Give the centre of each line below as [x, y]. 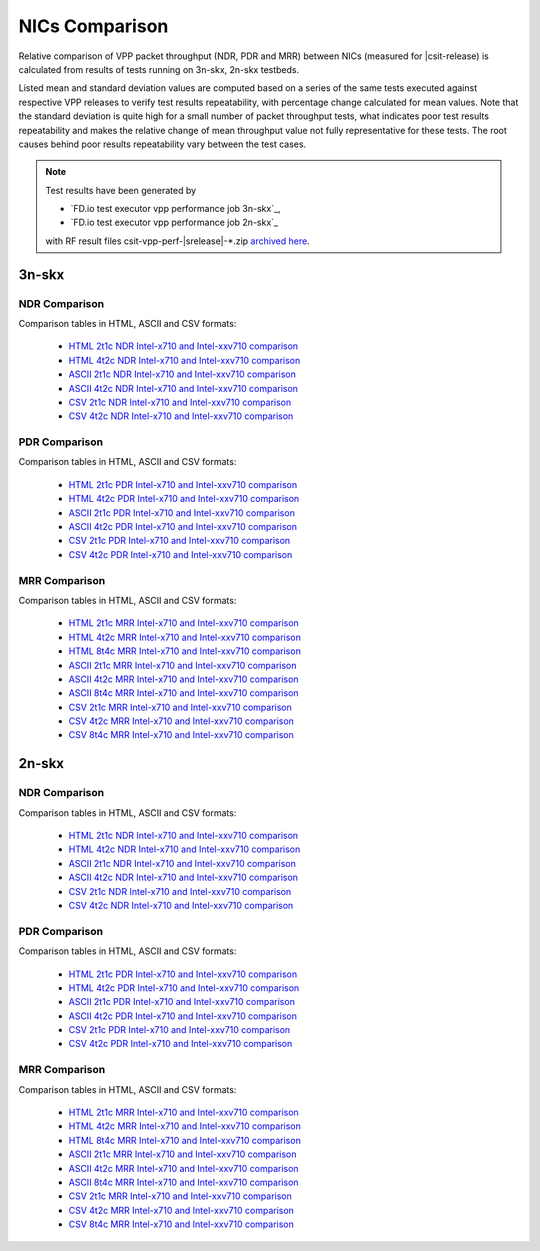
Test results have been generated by [121, 190]
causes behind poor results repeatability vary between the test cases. [162, 144]
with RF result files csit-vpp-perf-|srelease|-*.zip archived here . [177, 241]
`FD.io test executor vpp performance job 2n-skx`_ [174, 222]
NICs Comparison [93, 26]
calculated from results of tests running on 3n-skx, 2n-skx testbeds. [159, 69]
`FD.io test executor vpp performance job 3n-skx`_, [175, 209]
